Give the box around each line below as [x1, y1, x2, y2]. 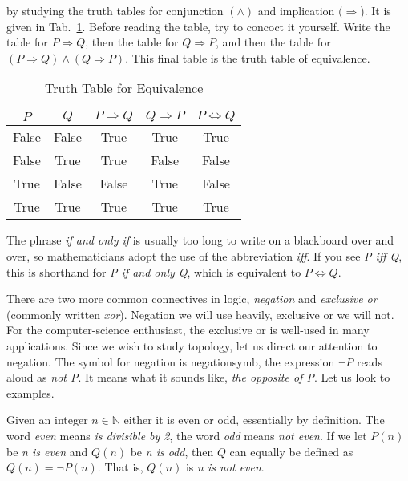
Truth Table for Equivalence [45, 79, 204, 98]
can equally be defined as [229, 443, 353, 459]
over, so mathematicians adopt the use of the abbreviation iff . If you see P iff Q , [6, 247, 402, 264]
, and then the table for [216, 34, 331, 51]
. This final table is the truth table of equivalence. [125, 49, 370, 66]
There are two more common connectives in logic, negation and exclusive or [6, 290, 378, 307]
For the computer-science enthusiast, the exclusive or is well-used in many [6, 321, 370, 338]
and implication [257, 2, 335, 18]
